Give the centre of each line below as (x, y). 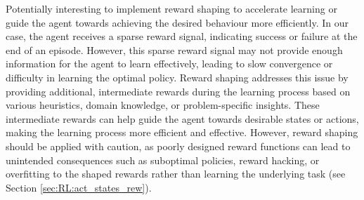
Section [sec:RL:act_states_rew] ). (79, 187)
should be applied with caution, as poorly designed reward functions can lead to (178, 146)
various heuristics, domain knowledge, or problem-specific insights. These (163, 105)
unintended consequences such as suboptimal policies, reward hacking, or (163, 160)
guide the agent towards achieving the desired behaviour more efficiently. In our (177, 22)
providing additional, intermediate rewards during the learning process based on (178, 91)
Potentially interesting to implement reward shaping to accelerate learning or (171, 8)
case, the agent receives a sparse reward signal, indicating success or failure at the (182, 36)
